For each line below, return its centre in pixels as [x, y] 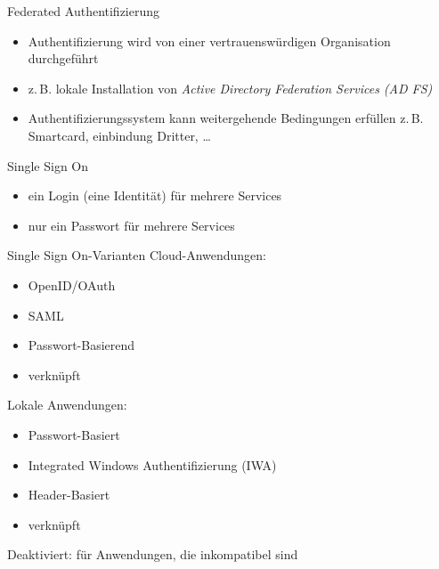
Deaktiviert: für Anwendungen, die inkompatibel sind [153, 554]
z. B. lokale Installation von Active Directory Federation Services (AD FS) [230, 88]
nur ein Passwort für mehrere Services [131, 225]
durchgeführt [63, 58]
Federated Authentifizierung [84, 11]
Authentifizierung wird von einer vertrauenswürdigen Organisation [209, 41]
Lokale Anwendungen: [67, 405]
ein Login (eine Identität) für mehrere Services [155, 195]
